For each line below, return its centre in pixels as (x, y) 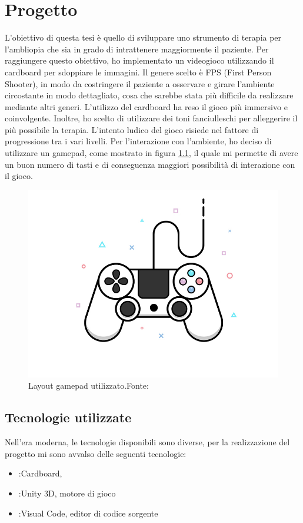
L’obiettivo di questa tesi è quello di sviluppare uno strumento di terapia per (143, 37)
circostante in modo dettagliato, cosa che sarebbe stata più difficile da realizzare (149, 95)
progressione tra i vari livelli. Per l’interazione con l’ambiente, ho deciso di (138, 141)
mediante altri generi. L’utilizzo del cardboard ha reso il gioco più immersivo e (146, 106)
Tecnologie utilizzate (68, 417)
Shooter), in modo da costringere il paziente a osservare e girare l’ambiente (140, 83)
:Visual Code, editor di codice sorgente (88, 513)
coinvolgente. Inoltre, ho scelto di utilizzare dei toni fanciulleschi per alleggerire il (151, 118)
